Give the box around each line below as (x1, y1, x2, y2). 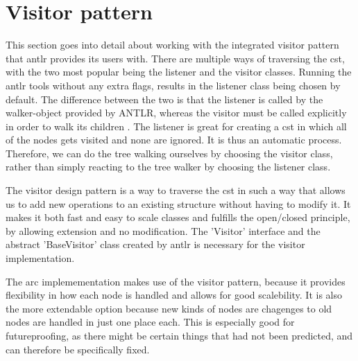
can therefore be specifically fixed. (6, 342, 150, 356)
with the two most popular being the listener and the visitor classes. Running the (6, 64, 352, 79)
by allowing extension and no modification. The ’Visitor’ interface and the (6, 223, 321, 238)
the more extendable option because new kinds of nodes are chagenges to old (6, 301, 332, 315)
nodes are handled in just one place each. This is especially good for (6, 315, 295, 329)
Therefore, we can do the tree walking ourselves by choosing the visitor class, (6, 146, 333, 160)
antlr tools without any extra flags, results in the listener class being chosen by (6, 78, 341, 92)
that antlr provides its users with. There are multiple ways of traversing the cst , (6, 51, 345, 65)
